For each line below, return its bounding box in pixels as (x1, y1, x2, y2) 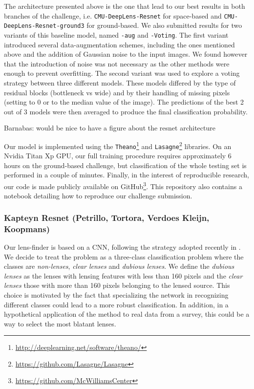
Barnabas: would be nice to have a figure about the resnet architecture (4, 123, 215, 133)
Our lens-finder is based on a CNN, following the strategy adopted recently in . (4, 241, 241, 252)
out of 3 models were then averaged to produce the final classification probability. (4, 106, 248, 116)
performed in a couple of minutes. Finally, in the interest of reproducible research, (4, 170, 250, 180)
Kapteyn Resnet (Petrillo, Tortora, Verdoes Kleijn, (4, 211, 210, 223)
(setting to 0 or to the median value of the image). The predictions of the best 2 (4, 97, 244, 107)
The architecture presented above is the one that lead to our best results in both (4, 1, 245, 11)
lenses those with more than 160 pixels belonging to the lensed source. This (4, 280, 230, 290)
